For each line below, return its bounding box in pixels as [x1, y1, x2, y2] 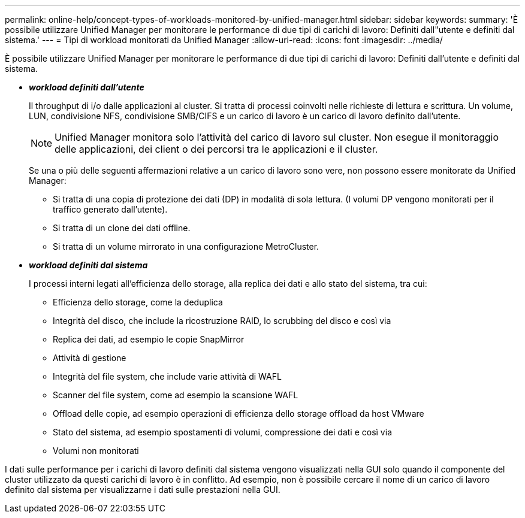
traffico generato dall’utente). [53, 204, 168, 214]
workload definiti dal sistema [29, 260, 148, 270]
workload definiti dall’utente [29, 82, 144, 92]
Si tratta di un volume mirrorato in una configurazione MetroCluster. [53, 241, 319, 252]
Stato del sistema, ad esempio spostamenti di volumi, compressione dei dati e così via [53, 427, 392, 437]
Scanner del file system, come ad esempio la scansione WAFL [53, 390, 298, 400]
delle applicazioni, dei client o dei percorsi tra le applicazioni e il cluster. [55, 143, 378, 155]
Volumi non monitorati [53, 446, 139, 456]
